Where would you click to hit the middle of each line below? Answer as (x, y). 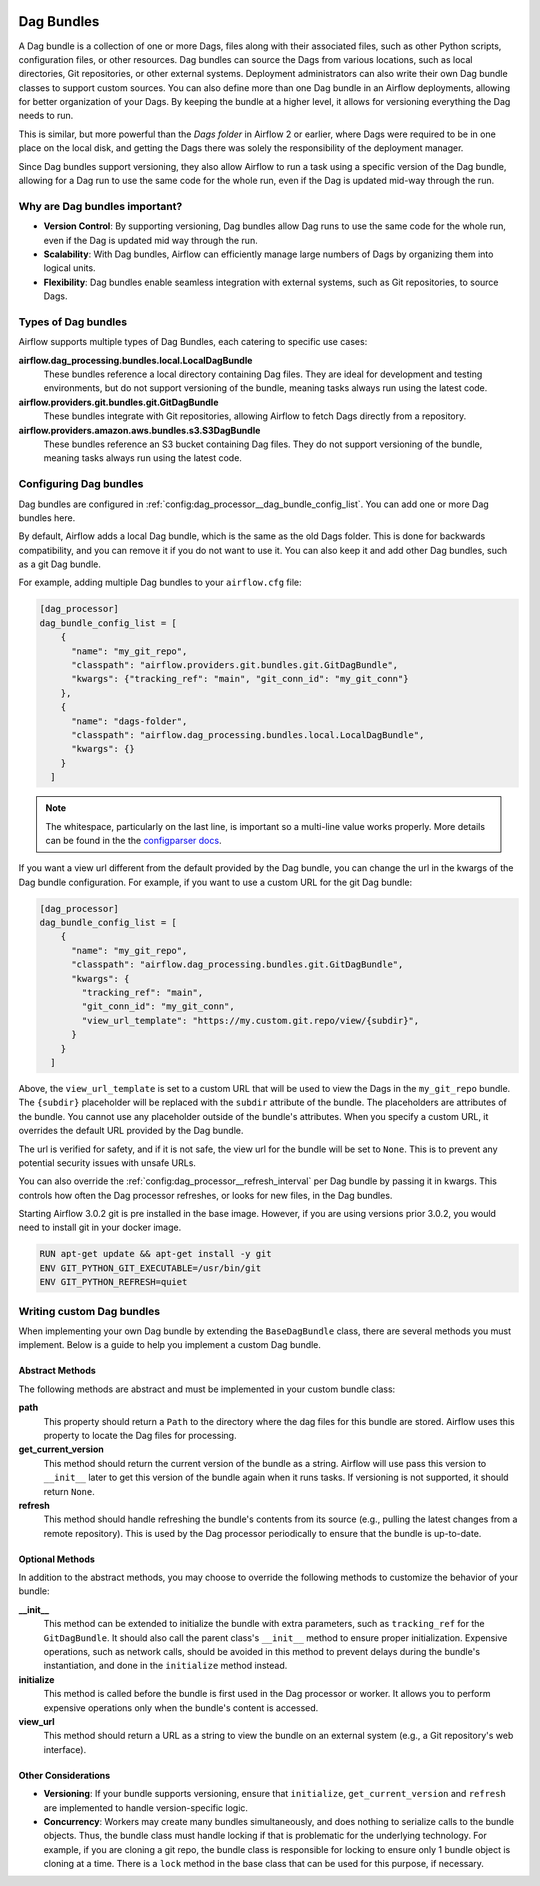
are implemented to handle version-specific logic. (146, 1807)
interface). (65, 1749)
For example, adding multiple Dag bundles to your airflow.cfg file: (160, 582)
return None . (69, 1491)
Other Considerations (64, 1775)
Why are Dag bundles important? (100, 206)
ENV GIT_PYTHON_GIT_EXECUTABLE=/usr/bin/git (150, 1268)
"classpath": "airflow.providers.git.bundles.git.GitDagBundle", (235, 665)
